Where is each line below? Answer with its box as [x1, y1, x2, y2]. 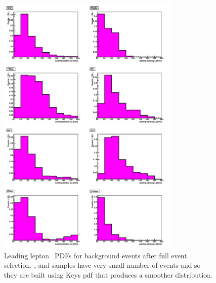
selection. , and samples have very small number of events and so [4, 260, 201, 270]
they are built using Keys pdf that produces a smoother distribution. [4, 269, 213, 280]
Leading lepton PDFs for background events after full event [4, 250, 187, 260]
